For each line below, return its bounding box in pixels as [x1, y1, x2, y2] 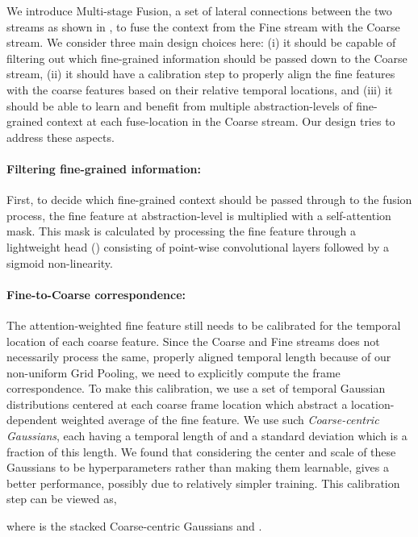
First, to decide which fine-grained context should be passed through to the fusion [6, 191, 412, 208]
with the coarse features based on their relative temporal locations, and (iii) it [6, 81, 393, 98]
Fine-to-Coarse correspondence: [6, 285, 186, 302]
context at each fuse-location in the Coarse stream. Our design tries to [46, 113, 395, 130]
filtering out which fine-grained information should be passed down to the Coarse [6, 49, 408, 66]
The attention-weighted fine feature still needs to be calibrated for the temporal [6, 316, 401, 333]
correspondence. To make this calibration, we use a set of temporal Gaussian [6, 380, 386, 397]
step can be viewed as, [6, 490, 117, 507]
